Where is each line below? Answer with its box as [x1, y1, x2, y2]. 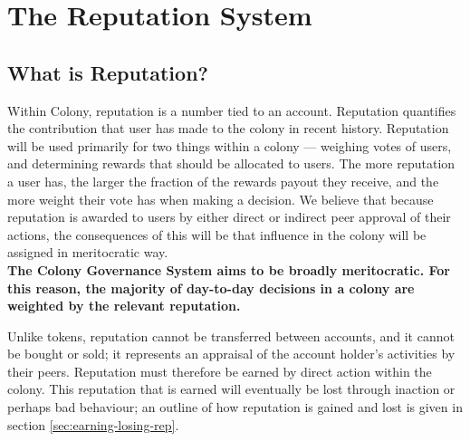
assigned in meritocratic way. [7, 243, 168, 262]
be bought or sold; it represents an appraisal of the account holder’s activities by [7, 344, 456, 363]
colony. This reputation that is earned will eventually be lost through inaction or [7, 379, 456, 398]
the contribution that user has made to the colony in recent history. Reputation [7, 119, 449, 138]
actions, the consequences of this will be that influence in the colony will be [7, 225, 427, 244]
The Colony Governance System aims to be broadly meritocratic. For [7, 260, 450, 279]
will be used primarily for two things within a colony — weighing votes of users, [7, 136, 452, 155]
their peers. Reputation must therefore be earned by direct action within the [7, 361, 432, 380]
